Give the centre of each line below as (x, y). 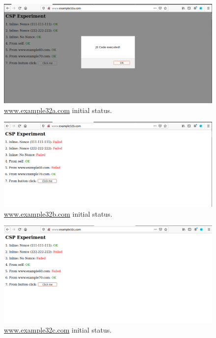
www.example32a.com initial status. (58, 110)
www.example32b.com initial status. (58, 213)
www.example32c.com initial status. (58, 329)
